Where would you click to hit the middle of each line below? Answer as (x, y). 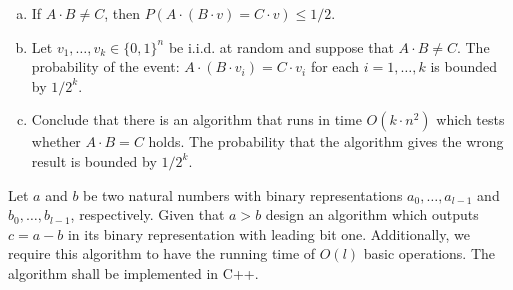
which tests (470, 119)
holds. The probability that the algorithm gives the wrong (326, 141)
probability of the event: (105, 66)
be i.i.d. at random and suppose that (281, 46)
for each (335, 66)
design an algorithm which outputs (372, 214)
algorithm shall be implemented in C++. (133, 272)
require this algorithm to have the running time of (162, 253)
